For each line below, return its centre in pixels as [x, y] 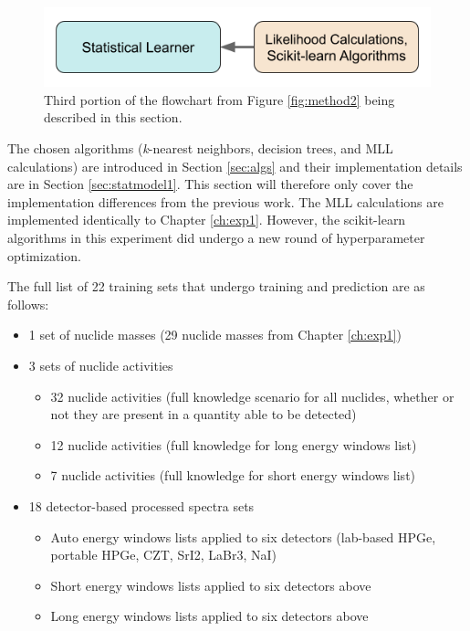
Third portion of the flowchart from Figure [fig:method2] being [219, 99]
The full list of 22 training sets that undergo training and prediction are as [216, 286]
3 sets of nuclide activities [101, 365]
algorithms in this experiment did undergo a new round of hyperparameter [216, 238]
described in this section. [113, 117]
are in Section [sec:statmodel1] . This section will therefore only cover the [210, 184]
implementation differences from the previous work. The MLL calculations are [225, 201]
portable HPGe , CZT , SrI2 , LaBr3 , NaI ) [164, 555]
